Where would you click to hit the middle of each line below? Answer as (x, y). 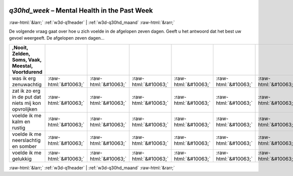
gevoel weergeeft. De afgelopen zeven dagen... (57, 38)
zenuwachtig (27, 84)
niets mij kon (27, 103)
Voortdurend (27, 72)
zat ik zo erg (26, 91)
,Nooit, (20, 47)
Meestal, (22, 66)
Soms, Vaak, (27, 59)
